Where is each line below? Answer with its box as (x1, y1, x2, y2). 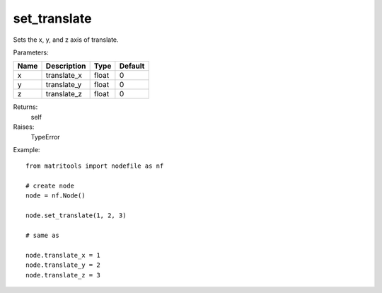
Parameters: (13, 48, 49, 57)
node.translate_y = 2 (25, 261, 100, 269)
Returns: (13, 103, 38, 111)
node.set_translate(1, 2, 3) (25, 212, 127, 219)
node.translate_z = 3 (25, 271, 100, 279)
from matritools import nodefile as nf (25, 162, 164, 170)
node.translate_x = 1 (25, 251, 100, 259)
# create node (25, 182, 74, 190)
